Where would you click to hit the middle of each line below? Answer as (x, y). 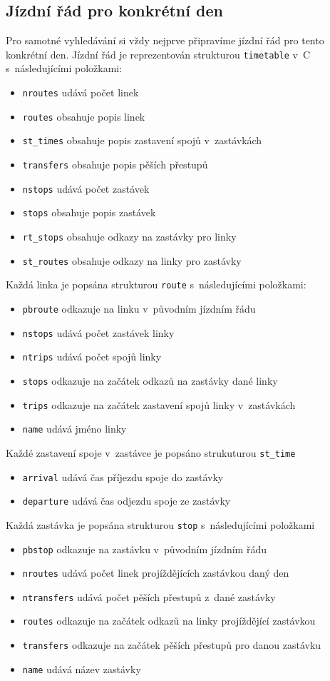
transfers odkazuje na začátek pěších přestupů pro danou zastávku (172, 645)
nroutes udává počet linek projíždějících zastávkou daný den (156, 573)
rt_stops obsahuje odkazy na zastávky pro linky (129, 236)
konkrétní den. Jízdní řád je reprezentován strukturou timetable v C (158, 54)
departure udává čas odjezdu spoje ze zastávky (127, 501)
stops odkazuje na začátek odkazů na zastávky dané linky (150, 380)
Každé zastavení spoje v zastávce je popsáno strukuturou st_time (151, 452)
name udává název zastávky (82, 669)
